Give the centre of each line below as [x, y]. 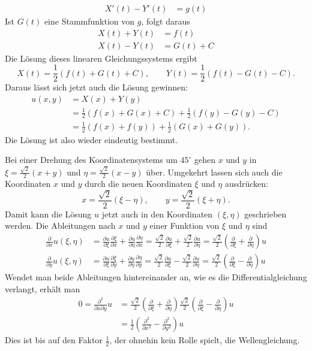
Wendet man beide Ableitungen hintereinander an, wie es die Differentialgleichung [156, 277]
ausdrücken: [246, 184]
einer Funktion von [184, 226]
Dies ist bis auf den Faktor [54, 340]
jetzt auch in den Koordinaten [157, 214]
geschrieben [265, 214]
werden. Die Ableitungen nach [60, 226]
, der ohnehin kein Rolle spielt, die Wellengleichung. [205, 340]
